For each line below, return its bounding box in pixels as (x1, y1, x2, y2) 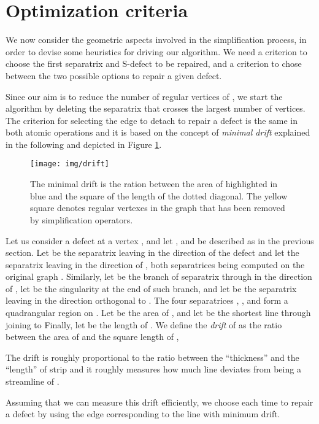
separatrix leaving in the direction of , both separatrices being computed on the (6, 258, 305, 271)
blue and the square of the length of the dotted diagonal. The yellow (30, 189, 288, 202)
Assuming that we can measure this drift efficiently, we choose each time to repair (6, 395, 313, 408)
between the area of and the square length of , (6, 330, 179, 343)
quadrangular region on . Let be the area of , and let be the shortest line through (6, 306, 311, 319)
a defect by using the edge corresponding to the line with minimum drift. (6, 407, 280, 420)
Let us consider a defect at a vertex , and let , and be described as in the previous (6, 234, 314, 247)
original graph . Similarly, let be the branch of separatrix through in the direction (6, 270, 312, 283)
